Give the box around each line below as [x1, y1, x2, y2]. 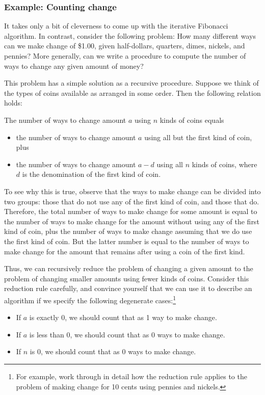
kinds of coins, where [192, 159, 257, 169]
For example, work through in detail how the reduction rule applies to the [16, 371, 247, 381]
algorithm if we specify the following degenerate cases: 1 [4, 293, 176, 305]
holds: [4, 97, 22, 108]
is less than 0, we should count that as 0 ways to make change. [29, 329, 225, 339]
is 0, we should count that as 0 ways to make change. [30, 346, 196, 357]
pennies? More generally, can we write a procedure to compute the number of [4, 50, 246, 61]
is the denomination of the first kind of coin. [22, 169, 161, 179]
